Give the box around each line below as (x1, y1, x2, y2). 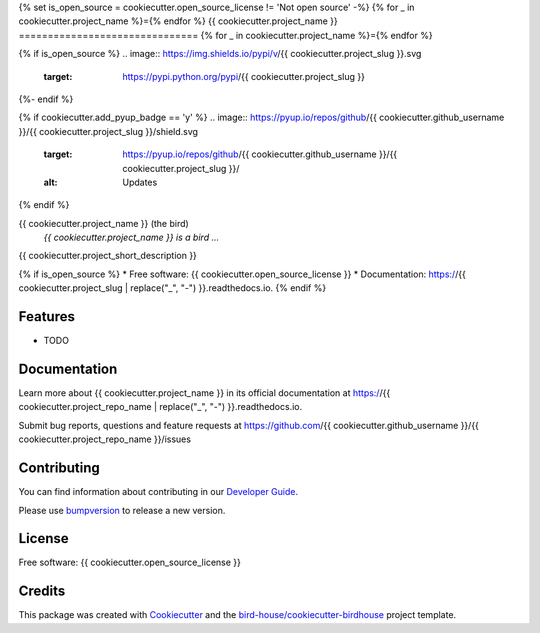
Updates (122, 176, 158, 188)
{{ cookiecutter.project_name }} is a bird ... (43, 231, 220, 244)
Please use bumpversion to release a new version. (18, 504, 226, 516)
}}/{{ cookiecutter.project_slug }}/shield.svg (18, 125, 199, 137)
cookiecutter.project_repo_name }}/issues (18, 433, 192, 445)
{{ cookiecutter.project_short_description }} (18, 250, 197, 262)
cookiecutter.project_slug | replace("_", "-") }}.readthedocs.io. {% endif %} (18, 282, 327, 294)
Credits (18, 583, 66, 600)
